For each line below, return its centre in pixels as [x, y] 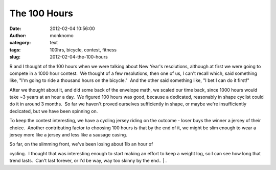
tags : [15, 50]
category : [20, 43]
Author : [18, 35]
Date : [15, 29]
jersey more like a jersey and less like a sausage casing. [68, 135]
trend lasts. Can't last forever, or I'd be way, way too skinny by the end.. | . [88, 161]
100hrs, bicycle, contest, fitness [83, 50]
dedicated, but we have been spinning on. [54, 111]
